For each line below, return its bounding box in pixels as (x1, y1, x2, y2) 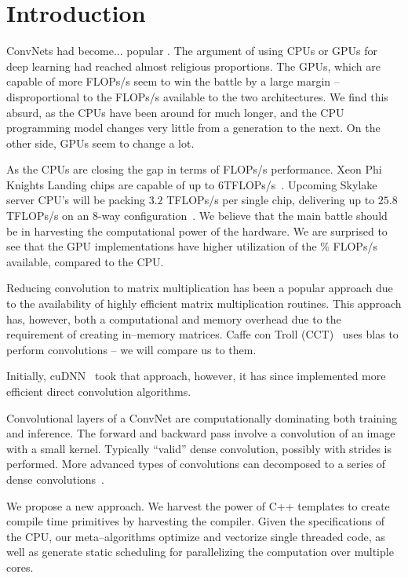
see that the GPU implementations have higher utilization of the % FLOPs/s (6, 238, 377, 254)
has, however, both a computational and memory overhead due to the (6, 310, 341, 327)
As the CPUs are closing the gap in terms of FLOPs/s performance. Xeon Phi (6, 161, 382, 177)
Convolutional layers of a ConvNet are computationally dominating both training (6, 409, 398, 426)
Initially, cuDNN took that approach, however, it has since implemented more (6, 368, 386, 384)
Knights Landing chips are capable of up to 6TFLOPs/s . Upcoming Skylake (6, 176, 377, 192)
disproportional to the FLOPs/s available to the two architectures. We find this (6, 88, 388, 104)
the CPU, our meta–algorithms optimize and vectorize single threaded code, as (6, 528, 385, 544)
